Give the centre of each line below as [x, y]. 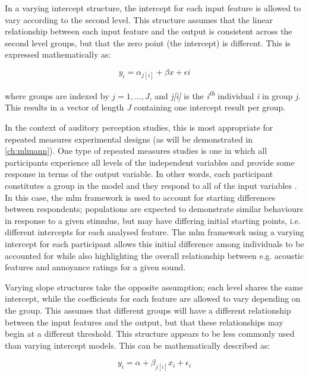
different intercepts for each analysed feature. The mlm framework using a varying [154, 232]
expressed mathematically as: [58, 54]
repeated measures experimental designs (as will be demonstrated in [129, 139]
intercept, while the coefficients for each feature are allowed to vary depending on [153, 298]
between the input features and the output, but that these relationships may [144, 322]
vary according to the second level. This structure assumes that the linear [139, 19]
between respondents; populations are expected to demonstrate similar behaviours [154, 209]
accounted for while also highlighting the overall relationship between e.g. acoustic [154, 255]
